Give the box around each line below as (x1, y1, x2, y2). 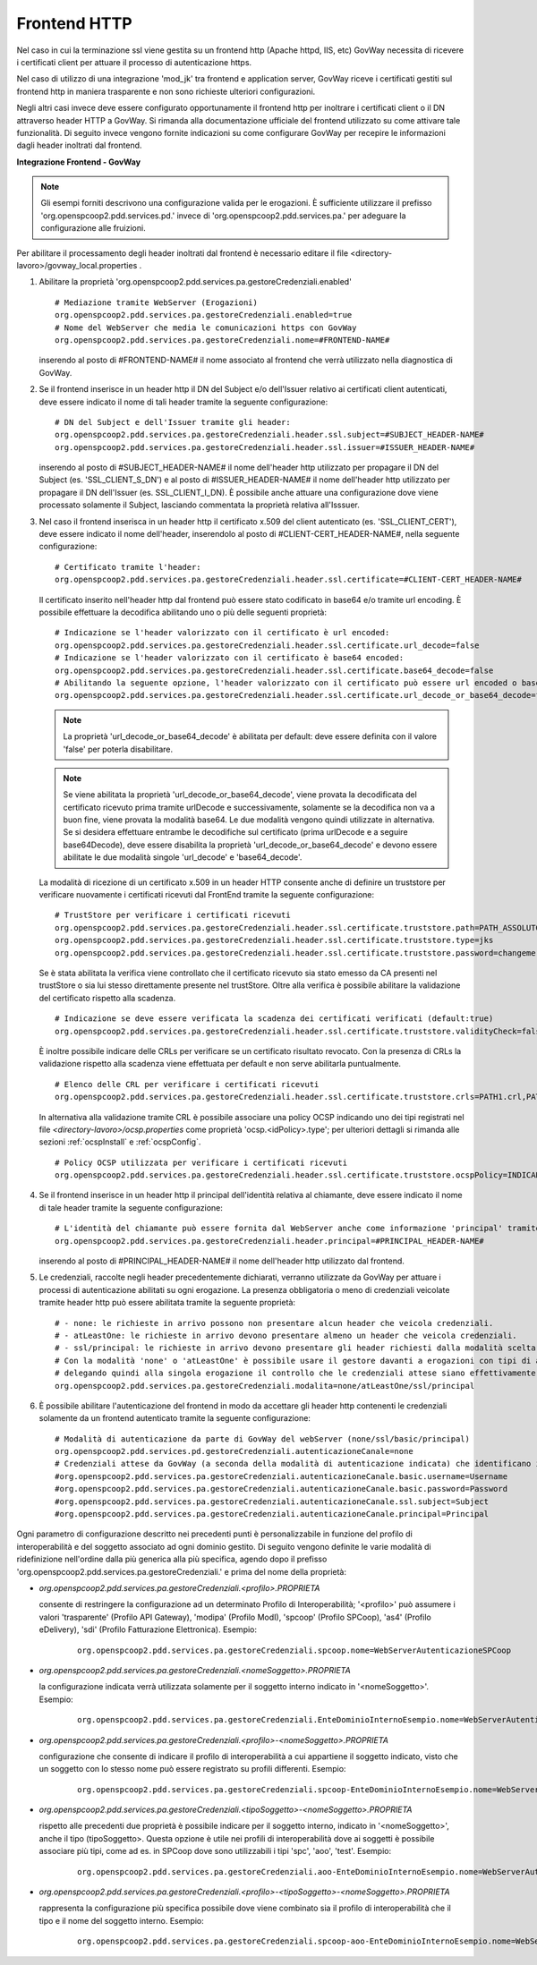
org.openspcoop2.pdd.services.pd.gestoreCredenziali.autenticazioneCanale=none (55, 1446, 413, 1457)
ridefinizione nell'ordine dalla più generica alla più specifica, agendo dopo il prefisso (16, 1553, 328, 1565)
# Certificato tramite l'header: (55, 562, 201, 572)
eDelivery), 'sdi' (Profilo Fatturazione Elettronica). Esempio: (38, 1624, 258, 1635)
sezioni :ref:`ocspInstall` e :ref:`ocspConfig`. (38, 1136, 201, 1147)
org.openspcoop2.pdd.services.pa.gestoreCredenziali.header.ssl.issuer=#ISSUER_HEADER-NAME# (55, 442, 475, 452)
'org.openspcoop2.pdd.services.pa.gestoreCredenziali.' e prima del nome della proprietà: (16, 1566, 346, 1577)
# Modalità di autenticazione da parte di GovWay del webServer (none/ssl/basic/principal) (55, 1433, 470, 1444)
